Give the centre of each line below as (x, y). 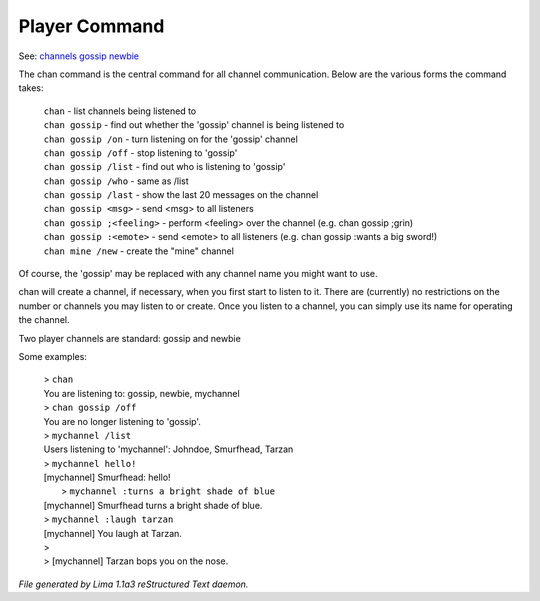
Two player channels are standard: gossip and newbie (130, 338)
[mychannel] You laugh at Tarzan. (112, 533)
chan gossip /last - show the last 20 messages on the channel (181, 195)
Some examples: (52, 356)
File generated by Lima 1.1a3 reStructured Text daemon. (133, 584)
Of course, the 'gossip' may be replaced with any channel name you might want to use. (198, 274)
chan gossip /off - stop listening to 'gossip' (140, 152)
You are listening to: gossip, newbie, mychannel (141, 393)
